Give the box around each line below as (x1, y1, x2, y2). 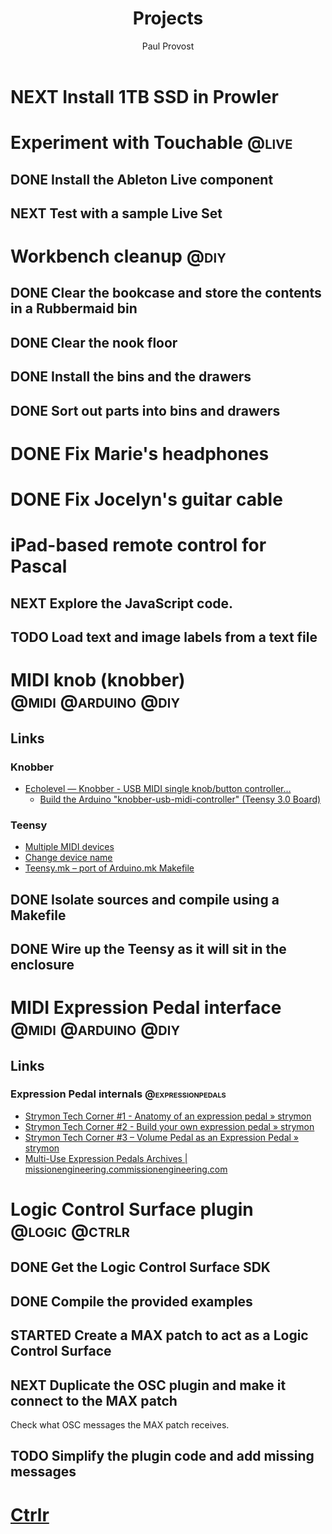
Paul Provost (141, 40, 195, 52)
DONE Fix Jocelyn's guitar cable (10, 488, 283, 511)
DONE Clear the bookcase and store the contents (10, 285, 322, 302)
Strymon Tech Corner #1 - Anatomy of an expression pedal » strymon (24, 1110, 312, 1122)
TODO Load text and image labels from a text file (10, 629, 318, 646)
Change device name (24, 852, 113, 864)
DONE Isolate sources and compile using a (10, 891, 280, 908)
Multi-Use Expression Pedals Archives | (24, 1152, 188, 1164)
